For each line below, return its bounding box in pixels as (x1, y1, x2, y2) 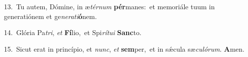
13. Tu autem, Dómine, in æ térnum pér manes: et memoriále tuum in (4, 1, 215, 11)
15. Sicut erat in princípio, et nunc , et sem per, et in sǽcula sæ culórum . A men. (4, 43, 245, 54)
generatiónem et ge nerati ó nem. (4, 11, 97, 21)
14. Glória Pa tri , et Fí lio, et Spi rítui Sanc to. (4, 27, 141, 38)
